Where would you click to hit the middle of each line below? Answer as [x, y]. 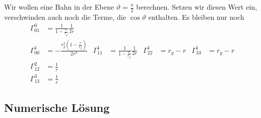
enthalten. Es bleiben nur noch [196, 17]
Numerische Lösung [57, 107]
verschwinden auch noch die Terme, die [65, 17]
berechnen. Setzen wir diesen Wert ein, [197, 7]
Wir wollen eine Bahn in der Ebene [59, 7]
